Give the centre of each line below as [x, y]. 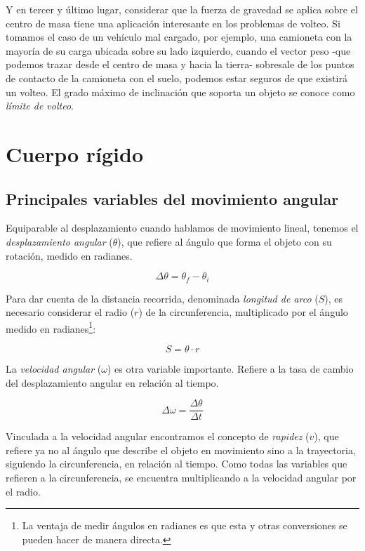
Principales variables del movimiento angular [172, 198]
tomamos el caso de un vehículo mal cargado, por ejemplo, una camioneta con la [179, 37]
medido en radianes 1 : [51, 327]
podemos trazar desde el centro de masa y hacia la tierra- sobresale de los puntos [180, 64]
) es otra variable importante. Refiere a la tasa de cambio [231, 369]
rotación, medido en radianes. [69, 255]
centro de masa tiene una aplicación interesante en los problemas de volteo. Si [173, 23]
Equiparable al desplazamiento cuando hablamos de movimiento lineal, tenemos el [182, 228]
